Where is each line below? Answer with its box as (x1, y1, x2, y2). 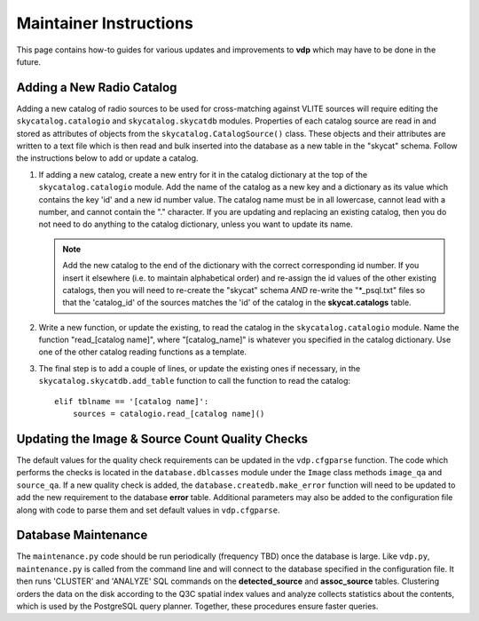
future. (16, 56, 42, 67)
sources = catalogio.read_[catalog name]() (72, 409, 265, 419)
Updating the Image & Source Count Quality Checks (16, 431, 309, 446)
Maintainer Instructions (16, 13, 194, 33)
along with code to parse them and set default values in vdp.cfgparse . (16, 505, 280, 515)
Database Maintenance (16, 528, 148, 543)
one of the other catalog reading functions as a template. (38, 346, 247, 357)
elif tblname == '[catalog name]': (54, 396, 209, 406)
